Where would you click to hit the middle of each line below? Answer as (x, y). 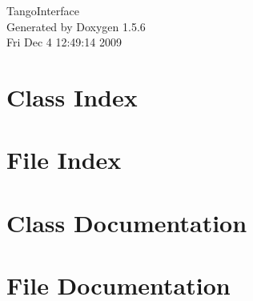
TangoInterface (43, 10)
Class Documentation (127, 222)
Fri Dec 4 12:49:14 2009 (64, 42)
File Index (64, 160)
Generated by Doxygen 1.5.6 (76, 26)
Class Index (72, 96)
